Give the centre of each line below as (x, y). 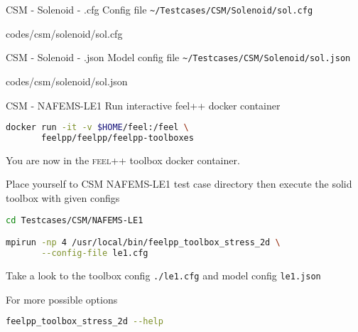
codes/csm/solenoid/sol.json (67, 81)
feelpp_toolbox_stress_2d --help (85, 322)
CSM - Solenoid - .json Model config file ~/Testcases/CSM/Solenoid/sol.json (178, 57)
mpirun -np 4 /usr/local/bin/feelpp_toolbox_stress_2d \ (143, 243)
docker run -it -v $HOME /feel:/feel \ (97, 128)
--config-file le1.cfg (95, 253)
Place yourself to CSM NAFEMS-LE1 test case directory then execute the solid (179, 184)
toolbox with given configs (63, 198)
